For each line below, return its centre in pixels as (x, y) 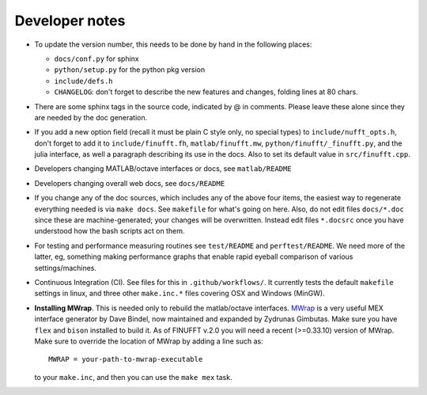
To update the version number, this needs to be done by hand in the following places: (173, 44)
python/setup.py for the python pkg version (130, 70)
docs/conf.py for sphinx (97, 59)
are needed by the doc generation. (91, 117)
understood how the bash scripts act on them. (110, 231)
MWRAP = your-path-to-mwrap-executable (126, 359)
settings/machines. (66, 268)
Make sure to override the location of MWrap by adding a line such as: (149, 341)
